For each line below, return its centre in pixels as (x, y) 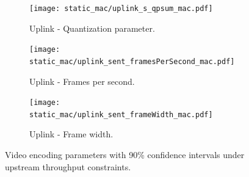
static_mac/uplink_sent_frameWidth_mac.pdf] (121, 114)
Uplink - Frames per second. (82, 81)
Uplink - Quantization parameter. (92, 28)
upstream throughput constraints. (68, 166)
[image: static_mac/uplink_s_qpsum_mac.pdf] (121, 9)
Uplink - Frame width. (71, 134)
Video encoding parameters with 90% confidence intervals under (125, 155)
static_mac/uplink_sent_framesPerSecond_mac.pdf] (132, 61)
